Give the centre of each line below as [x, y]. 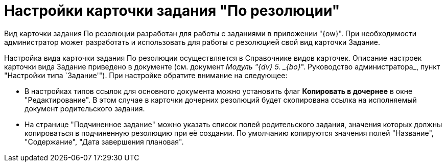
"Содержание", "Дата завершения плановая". [104, 141]
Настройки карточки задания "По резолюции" [172, 11]
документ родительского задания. [85, 108]
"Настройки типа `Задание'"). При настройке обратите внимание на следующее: [146, 75]
